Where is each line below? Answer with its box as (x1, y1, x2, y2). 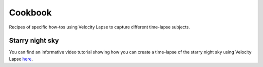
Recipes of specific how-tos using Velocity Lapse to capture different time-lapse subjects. (9, 24, 190, 30)
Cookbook (9, 7, 52, 18)
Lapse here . (9, 56, 33, 62)
